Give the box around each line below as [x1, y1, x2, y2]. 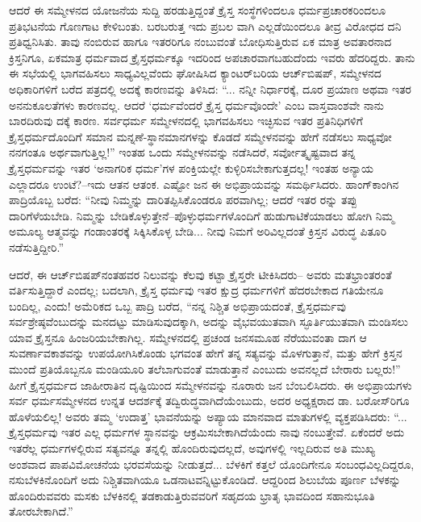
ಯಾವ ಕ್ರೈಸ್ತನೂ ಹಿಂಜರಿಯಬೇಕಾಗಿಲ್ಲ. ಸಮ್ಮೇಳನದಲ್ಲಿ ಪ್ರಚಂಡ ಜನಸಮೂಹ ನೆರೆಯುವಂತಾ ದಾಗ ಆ [9, 328, 367, 345]
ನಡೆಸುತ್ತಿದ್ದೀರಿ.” [9, 238, 65, 255]
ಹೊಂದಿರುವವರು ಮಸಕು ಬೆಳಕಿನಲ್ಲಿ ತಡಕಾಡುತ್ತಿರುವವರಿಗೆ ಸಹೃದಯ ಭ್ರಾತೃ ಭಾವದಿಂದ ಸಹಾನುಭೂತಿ [9, 487, 375, 503]
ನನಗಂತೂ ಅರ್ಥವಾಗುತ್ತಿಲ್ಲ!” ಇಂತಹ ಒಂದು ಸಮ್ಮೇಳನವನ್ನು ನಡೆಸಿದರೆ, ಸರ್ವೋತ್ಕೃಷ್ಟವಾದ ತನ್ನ [9, 144, 356, 161]
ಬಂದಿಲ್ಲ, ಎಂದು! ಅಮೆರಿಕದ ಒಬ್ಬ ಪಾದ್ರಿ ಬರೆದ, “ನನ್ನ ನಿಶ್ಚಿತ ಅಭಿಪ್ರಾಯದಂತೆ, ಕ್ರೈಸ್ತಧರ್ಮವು [9, 297, 346, 314]
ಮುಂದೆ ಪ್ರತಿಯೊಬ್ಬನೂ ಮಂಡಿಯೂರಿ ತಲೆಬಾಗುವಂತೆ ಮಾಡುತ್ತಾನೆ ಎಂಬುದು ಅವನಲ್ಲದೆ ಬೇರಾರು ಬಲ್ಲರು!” [9, 361, 401, 378]
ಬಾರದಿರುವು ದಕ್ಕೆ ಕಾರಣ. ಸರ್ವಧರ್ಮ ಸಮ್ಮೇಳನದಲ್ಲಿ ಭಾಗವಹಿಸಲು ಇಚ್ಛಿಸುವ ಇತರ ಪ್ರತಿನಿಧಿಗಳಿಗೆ [9, 112, 363, 129]
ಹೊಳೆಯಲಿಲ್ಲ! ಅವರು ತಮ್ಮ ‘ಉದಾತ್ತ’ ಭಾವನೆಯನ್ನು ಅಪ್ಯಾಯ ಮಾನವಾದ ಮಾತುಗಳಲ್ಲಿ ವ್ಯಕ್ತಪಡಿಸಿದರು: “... [9, 407, 407, 424]
